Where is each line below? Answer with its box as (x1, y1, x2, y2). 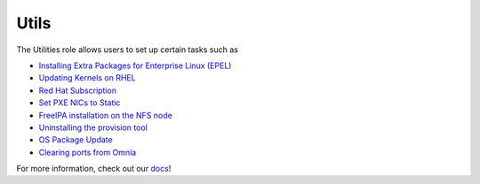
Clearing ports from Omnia (38, 147, 137, 157)
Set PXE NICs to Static (38, 97, 121, 108)
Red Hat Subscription (38, 85, 117, 96)
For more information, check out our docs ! (16, 164, 172, 174)
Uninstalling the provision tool (38, 122, 148, 133)
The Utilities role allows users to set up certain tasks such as (16, 44, 239, 55)
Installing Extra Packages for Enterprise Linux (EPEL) (38, 60, 232, 71)
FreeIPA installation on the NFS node (38, 110, 172, 120)
